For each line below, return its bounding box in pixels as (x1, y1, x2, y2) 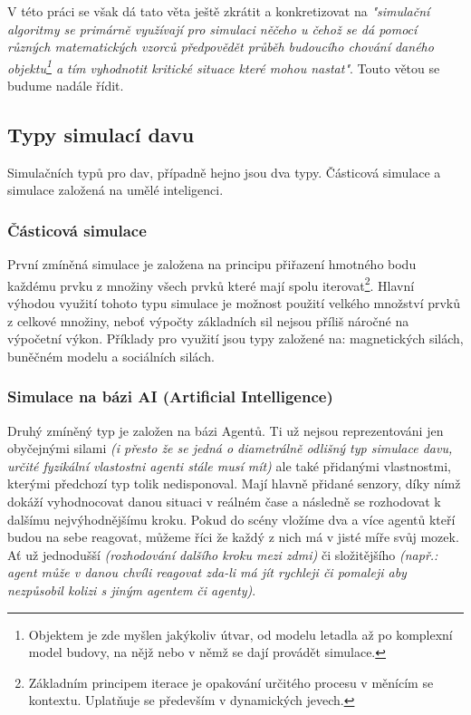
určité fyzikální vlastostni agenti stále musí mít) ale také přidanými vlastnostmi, (7, 456, 451, 475)
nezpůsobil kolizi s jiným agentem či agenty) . (7, 581, 256, 600)
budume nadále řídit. (7, 76, 124, 95)
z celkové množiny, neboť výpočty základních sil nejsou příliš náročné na (7, 311, 409, 330)
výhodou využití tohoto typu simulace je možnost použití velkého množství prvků (7, 294, 461, 313)
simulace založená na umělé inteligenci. (7, 180, 224, 199)
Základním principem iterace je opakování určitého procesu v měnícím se (28, 672, 434, 691)
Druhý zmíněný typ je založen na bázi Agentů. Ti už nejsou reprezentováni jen (7, 420, 444, 440)
